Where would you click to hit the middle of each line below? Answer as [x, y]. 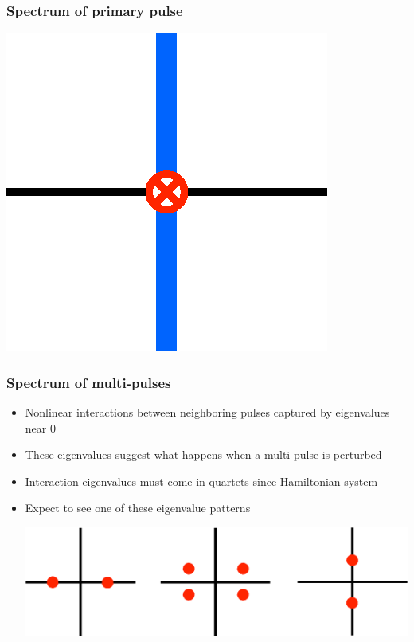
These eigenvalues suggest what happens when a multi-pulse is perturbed [203, 454]
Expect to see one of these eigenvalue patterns [138, 508]
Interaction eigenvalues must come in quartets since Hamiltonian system [201, 481]
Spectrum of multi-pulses [89, 382]
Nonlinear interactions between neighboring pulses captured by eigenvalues [207, 412]
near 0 [40, 427]
